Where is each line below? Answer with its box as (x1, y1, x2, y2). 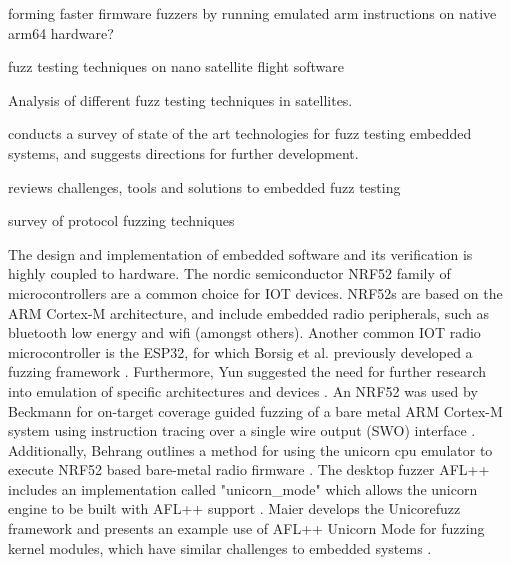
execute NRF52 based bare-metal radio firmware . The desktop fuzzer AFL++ (8, 459, 490, 480)
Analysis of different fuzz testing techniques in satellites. (8, 89, 353, 110)
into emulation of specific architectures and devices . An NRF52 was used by (8, 380, 478, 401)
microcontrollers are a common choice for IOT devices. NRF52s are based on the (8, 282, 503, 303)
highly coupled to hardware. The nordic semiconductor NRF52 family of (8, 263, 451, 284)
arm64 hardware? (8, 22, 114, 43)
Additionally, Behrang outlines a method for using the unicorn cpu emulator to (8, 439, 493, 460)
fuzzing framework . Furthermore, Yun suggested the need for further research (8, 361, 487, 382)
